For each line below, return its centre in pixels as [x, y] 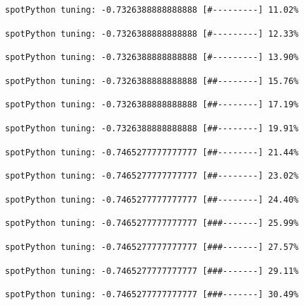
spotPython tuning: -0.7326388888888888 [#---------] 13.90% [152, 58]
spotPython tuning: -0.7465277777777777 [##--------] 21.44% [152, 152]
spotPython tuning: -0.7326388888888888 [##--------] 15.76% [152, 81]
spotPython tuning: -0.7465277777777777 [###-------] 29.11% [152, 271]
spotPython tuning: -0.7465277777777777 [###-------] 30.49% [152, 295]
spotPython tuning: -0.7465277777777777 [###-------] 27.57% [152, 247]
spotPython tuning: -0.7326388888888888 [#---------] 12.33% [152, 34]
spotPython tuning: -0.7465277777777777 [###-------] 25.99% [152, 223]
